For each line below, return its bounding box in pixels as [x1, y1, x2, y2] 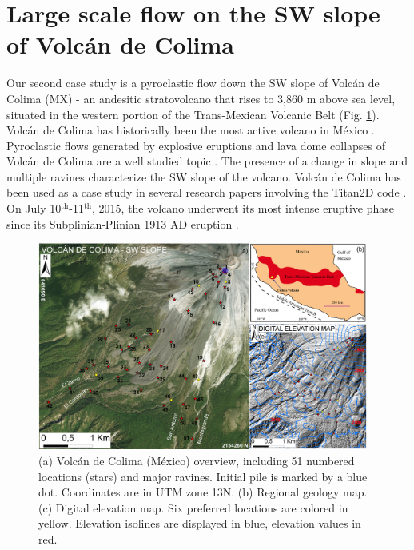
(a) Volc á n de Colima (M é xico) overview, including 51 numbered [38, 452, 355, 469]
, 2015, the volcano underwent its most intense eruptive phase [92, 200, 395, 217]
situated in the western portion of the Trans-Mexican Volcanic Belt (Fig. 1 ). [6, 106, 380, 122]
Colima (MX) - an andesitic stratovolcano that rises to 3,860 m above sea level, [6, 90, 396, 106]
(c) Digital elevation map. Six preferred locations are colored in [38, 499, 348, 516]
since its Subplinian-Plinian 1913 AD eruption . [6, 215, 239, 232]
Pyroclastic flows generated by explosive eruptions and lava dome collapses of [6, 137, 386, 153]
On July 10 [6, 200, 62, 217]
